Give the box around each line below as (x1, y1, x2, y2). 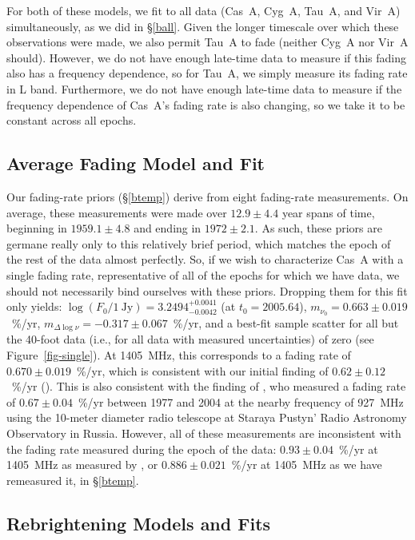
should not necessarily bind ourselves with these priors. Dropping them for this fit (6, 282, 408, 299)
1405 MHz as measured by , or (6, 456, 158, 473)
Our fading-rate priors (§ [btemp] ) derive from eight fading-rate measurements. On (6, 188, 409, 204)
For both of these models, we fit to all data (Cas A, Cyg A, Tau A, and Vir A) (6, 2, 401, 18)
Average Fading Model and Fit (6, 151, 265, 176)
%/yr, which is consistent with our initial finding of (76, 362, 329, 379)
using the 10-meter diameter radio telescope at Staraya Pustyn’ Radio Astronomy (6, 409, 407, 426)
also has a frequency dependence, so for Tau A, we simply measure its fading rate (6, 65, 408, 81)
